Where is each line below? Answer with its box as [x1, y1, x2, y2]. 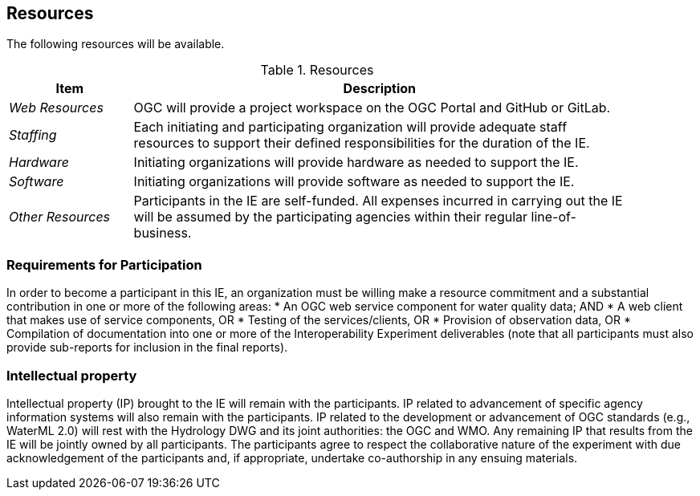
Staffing [9, 127, 57, 144]
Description [343, 80, 417, 97]
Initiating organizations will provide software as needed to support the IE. [133, 173, 575, 190]
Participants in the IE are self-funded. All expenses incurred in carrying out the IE [133, 193, 623, 209]
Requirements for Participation [6, 256, 202, 273]
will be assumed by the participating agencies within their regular [133, 209, 528, 226]
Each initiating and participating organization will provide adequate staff [133, 119, 568, 136]
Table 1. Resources [260, 62, 374, 79]
